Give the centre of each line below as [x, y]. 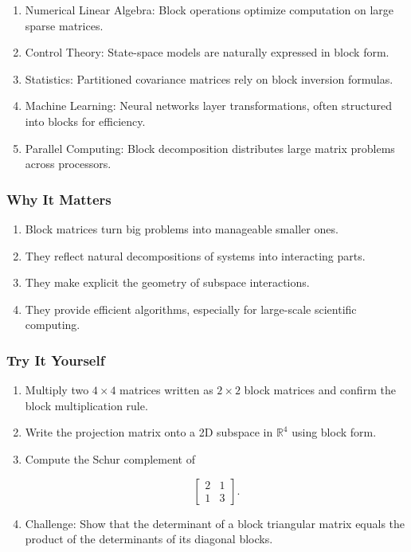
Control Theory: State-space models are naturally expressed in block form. [207, 52]
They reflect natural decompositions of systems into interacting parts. [195, 255]
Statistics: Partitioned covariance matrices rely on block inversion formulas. [209, 78]
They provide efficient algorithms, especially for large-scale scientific [191, 309]
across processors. [68, 164]
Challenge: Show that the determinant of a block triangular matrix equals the [215, 523]
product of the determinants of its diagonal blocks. [149, 539]
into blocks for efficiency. [85, 121]
